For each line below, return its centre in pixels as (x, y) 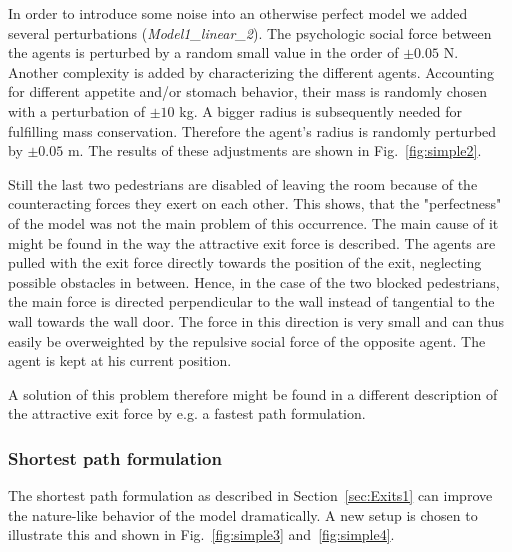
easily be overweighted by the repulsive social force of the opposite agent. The (247, 340)
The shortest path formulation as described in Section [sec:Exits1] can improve (250, 495)
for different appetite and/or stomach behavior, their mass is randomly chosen (247, 91)
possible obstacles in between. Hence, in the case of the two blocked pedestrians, (254, 281)
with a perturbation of (77, 110)
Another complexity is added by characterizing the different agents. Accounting (251, 71)
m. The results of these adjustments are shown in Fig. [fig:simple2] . (274, 150)
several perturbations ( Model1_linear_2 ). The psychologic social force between (250, 32)
